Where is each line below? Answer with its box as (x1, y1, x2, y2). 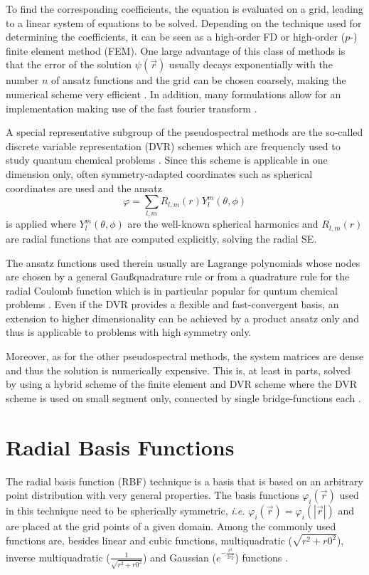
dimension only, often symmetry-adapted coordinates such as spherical (6, 166, 313, 181)
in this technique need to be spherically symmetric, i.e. (6, 503, 245, 518)
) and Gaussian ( (143, 549, 216, 564)
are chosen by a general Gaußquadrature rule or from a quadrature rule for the (6, 269, 350, 284)
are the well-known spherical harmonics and (127, 216, 319, 231)
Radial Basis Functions (6, 432, 235, 461)
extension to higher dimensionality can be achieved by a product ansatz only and (6, 310, 359, 325)
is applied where (6, 216, 76, 231)
